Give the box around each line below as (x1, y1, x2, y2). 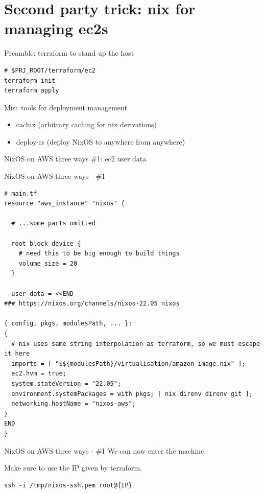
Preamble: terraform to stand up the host (4, 48, 134, 58)
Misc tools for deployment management (4, 102, 127, 112)
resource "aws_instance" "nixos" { (4, 200, 125, 207)
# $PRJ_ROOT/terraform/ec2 (4, 66, 95, 74)
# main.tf (4, 190, 37, 197)
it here (4, 350, 30, 358)
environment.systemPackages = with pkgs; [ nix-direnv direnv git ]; (11, 390, 253, 397)
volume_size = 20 (18, 260, 78, 267)
